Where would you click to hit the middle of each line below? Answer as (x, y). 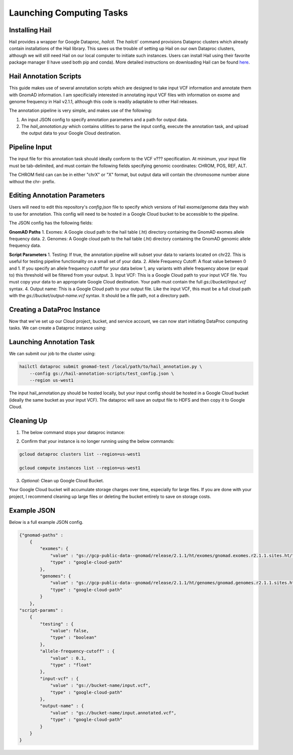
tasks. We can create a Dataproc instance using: (58, 328)
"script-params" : (41, 610)
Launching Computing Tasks (68, 13)
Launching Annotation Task (52, 342)
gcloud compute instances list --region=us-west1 (80, 468)
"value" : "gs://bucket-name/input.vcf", (100, 686)
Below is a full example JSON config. (46, 522)
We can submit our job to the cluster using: (52, 354)
